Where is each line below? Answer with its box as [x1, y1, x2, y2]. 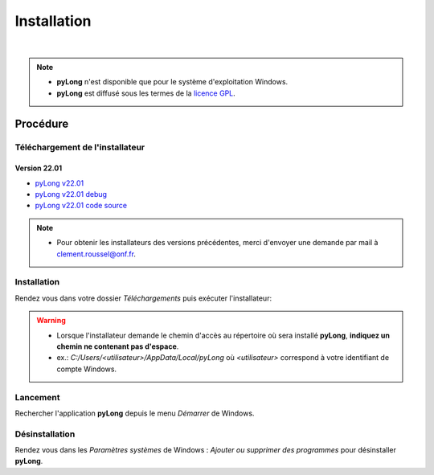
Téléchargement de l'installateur [14, 141, 145, 153]
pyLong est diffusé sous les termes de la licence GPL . [56, 88, 236, 98]
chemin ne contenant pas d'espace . [56, 342, 179, 351]
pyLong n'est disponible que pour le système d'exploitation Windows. [56, 77, 289, 87]
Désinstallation [14, 428, 76, 440]
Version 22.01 [14, 163, 63, 173]
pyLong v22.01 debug [35, 190, 108, 199]
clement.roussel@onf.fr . [56, 249, 137, 259]
